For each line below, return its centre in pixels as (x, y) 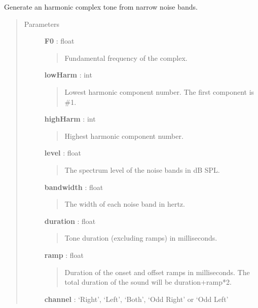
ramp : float (64, 255)
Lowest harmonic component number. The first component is (159, 91)
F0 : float (59, 41)
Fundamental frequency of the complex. (126, 57)
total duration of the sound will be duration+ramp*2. (148, 282)
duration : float (70, 221)
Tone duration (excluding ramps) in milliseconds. (141, 238)
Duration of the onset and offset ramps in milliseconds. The (157, 272)
